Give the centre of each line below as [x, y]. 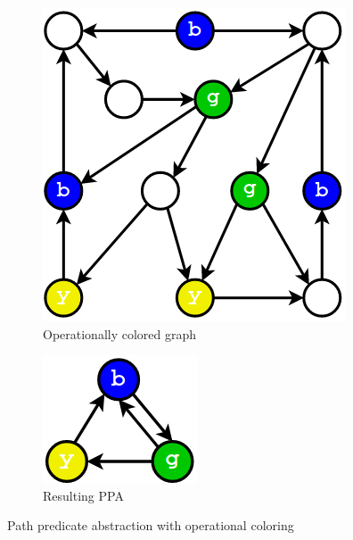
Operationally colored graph [120, 333]
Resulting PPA [83, 495]
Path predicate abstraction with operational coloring [151, 525]
